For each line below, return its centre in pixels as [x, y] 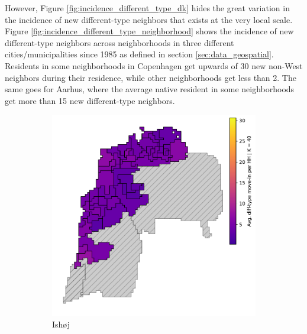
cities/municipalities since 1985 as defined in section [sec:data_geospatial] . [139, 54]
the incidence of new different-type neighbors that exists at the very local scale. [149, 19]
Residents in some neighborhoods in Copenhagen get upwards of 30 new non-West [154, 65]
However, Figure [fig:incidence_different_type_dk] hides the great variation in [147, 8]
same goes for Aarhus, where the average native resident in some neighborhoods [150, 89]
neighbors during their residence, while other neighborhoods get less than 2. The [151, 77]
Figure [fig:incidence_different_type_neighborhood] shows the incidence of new [149, 31]
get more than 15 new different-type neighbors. [90, 100]
